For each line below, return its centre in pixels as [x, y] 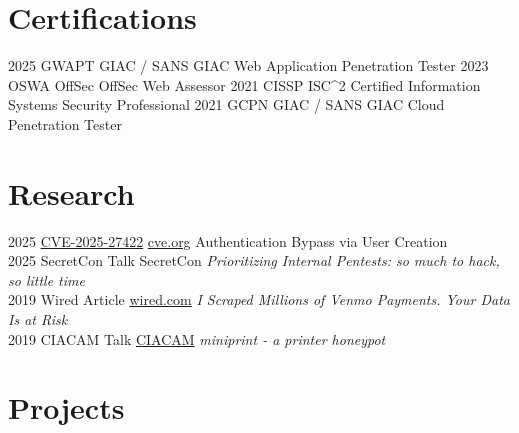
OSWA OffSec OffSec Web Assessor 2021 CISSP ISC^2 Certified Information [244, 84]
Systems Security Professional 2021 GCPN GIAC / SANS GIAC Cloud [226, 104]
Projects [66, 407]
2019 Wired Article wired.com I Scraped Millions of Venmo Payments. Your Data [259, 299]
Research [71, 192]
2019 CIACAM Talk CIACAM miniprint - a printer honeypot [197, 338]
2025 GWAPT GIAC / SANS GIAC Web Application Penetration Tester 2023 [248, 65]
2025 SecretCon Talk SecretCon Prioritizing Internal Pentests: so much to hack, [254, 260]
